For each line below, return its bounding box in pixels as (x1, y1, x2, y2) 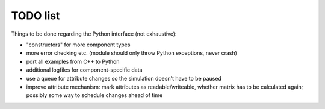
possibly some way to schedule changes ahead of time (26, 92, 163, 99)
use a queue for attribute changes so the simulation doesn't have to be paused (26, 75, 222, 82)
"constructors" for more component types (26, 41, 131, 48)
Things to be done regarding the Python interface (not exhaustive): (11, 30, 177, 37)
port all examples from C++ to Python (26, 58, 120, 65)
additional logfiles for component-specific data (26, 66, 143, 73)
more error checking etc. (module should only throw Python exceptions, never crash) (26, 49, 238, 57)
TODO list (11, 9, 60, 22)
